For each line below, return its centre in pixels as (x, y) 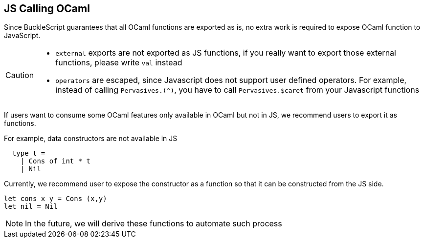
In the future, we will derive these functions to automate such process (154, 224)
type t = (29, 153)
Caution (20, 75)
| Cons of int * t (56, 161)
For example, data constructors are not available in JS (91, 139)
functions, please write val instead (119, 63)
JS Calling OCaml (47, 9)
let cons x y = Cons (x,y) (56, 199)
